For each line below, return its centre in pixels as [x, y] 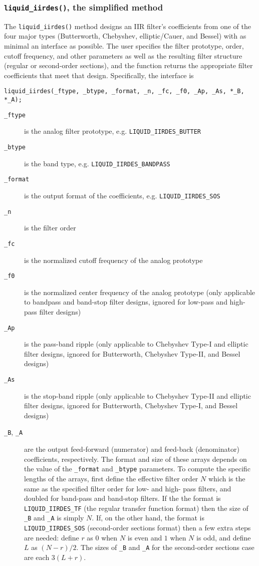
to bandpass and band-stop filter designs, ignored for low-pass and [126, 302]
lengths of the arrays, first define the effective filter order [111, 478]
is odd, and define [223, 537]
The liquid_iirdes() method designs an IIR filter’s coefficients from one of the [127, 26]
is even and [145, 537]
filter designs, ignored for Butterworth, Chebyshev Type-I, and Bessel [131, 405]
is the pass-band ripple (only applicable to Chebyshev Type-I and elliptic [136, 344]
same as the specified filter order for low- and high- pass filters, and [128, 488]
